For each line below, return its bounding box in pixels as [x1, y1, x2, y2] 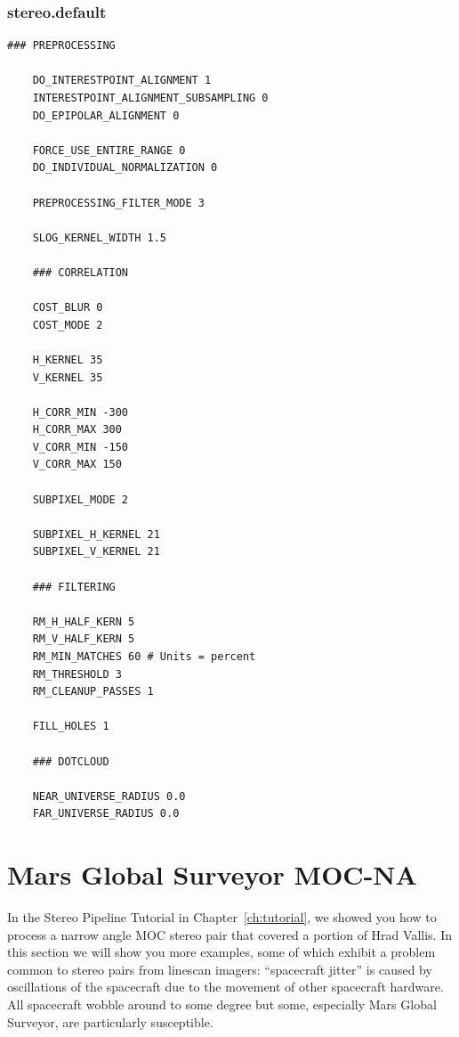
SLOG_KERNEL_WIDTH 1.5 [32, 231, 166, 244]
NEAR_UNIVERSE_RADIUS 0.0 [32, 789, 186, 803]
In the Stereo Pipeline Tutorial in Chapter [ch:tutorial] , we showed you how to [7, 908, 437, 927]
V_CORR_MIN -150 [32, 440, 129, 453]
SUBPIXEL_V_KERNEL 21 [32, 545, 160, 559]
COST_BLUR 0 [32, 301, 103, 314]
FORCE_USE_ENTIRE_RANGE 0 [32, 143, 186, 157]
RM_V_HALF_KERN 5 [32, 633, 135, 646]
